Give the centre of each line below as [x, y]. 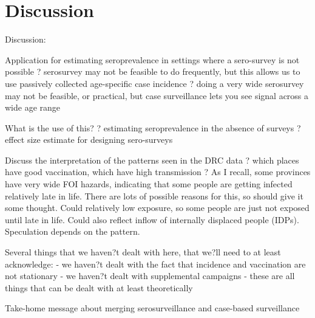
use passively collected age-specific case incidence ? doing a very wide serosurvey [154, 83]
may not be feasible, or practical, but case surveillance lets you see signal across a [157, 95]
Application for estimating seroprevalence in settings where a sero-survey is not [152, 59]
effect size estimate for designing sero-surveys [89, 140]
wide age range [33, 107]
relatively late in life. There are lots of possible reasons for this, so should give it [154, 195]
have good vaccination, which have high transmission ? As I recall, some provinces [158, 172]
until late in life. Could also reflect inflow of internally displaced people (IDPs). [152, 219]
